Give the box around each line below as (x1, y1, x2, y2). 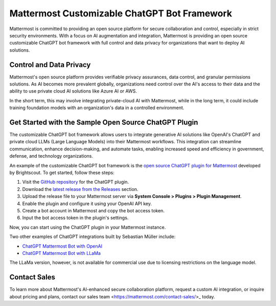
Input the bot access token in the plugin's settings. (22, 215, 129, 221)
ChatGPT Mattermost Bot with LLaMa (22, 250, 101, 256)
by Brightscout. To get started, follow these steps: (9, 169, 115, 176)
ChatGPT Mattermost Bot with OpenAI (22, 243, 102, 249)
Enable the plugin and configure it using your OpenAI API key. (22, 200, 152, 207)
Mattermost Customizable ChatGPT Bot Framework (9, 8, 233, 19)
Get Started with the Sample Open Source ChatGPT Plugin (9, 118, 198, 126)
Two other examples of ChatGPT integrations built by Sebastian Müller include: (9, 233, 176, 240)
